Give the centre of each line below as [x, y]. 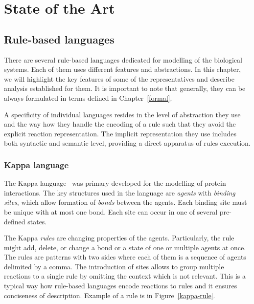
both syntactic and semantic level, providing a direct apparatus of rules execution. [127, 143]
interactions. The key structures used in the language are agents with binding [120, 192]
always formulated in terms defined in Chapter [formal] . [88, 98]
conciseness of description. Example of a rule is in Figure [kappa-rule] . [110, 295]
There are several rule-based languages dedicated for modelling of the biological [123, 59]
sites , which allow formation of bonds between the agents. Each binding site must [126, 202]
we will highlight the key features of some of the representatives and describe [119, 78]
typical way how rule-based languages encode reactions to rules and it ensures [121, 286]
